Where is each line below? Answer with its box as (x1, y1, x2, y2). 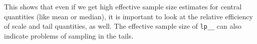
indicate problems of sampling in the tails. (4, 30, 134, 41)
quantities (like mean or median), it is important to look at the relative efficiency (4, 11, 253, 21)
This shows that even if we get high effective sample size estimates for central (4, 1, 242, 11)
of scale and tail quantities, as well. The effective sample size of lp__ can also (4, 21, 241, 31)
